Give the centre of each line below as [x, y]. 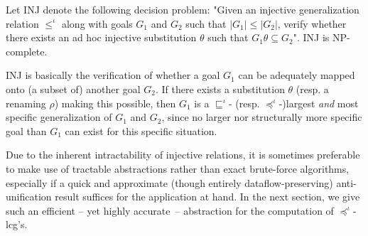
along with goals [97, 23]
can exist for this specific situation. [141, 130]
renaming [26, 103]
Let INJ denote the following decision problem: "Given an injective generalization [183, 9]
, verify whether [312, 23]
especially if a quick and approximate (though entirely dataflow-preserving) [169, 182]
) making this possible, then [115, 103]
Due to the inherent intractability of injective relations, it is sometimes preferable [183, 155]
